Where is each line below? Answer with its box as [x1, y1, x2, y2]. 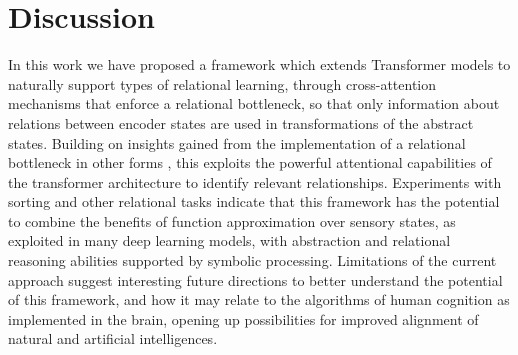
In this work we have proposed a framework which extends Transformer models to [8, 54, 511, 75]
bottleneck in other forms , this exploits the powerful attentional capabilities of [8, 152, 492, 173]
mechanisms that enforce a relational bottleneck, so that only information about [8, 93, 500, 114]
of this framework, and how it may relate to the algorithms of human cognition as [8, 289, 510, 310]
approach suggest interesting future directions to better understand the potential [8, 269, 503, 290]
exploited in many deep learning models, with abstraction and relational [8, 230, 451, 251]
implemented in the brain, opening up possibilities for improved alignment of [8, 308, 479, 329]
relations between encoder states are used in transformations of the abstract [8, 112, 474, 133]
